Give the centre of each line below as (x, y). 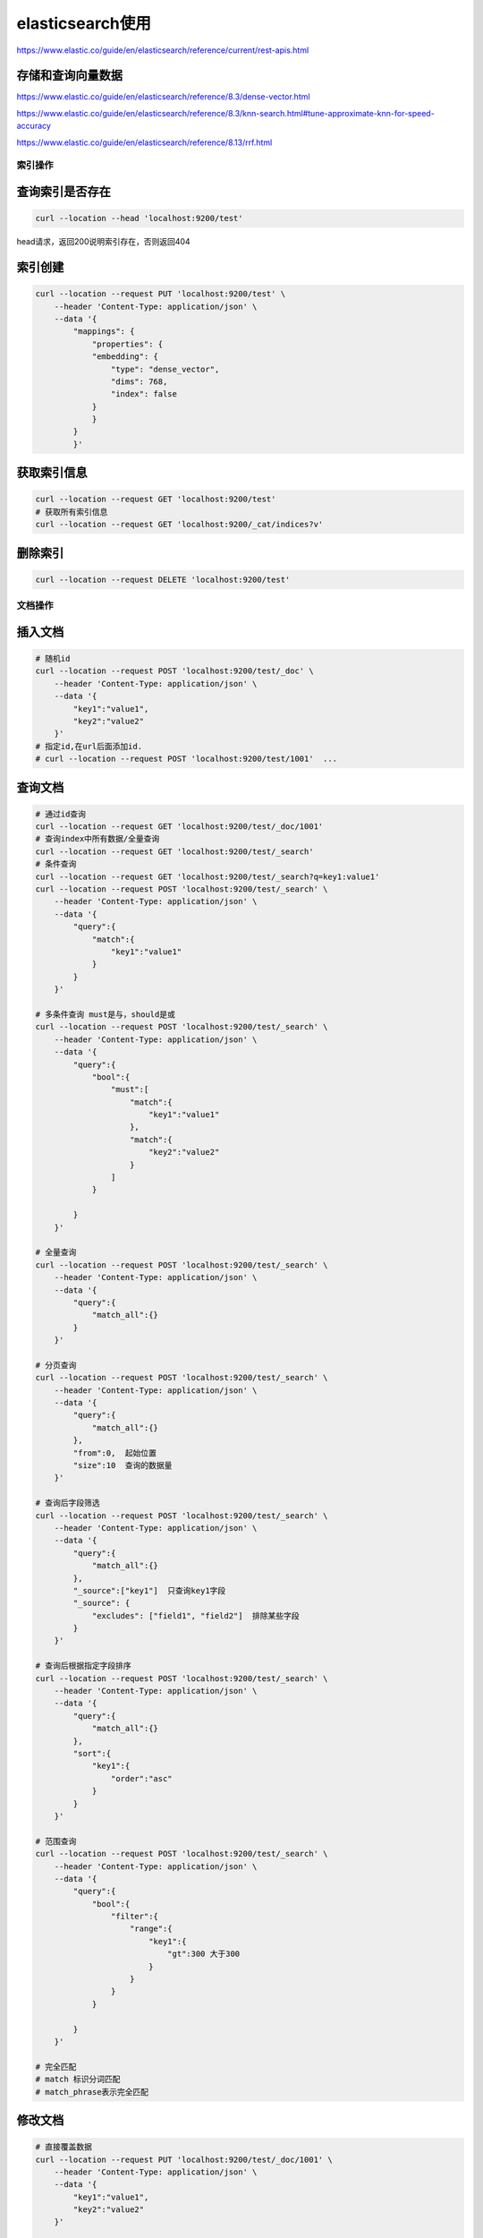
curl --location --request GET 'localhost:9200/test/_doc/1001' (179, 827)
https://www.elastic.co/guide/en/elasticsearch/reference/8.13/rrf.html (144, 142)
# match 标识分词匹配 (78, 2080)
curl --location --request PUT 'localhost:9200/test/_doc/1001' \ (184, 2159)
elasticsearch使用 (84, 23)
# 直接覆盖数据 (64, 2147)
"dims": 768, (139, 381)
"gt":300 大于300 (203, 1954)
